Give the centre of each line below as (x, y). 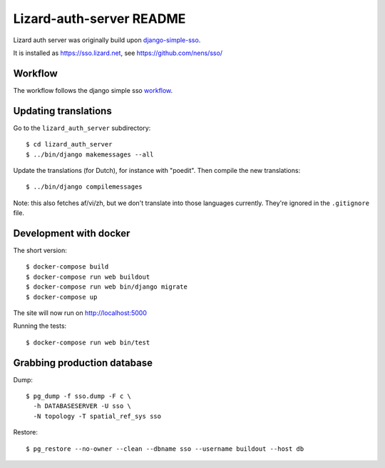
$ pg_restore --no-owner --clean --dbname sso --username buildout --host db (165, 449)
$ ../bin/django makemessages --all (90, 154)
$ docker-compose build (67, 267)
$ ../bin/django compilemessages (84, 187)
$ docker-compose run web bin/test (88, 342)
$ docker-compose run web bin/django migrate (107, 287)
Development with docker (72, 233)
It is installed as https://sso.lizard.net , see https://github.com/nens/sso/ (118, 53)
